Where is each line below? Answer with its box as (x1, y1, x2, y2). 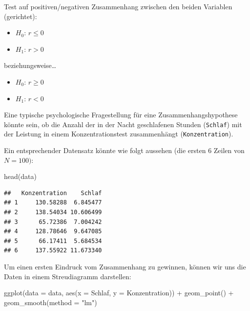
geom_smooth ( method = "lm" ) (4, 297, 97, 307)
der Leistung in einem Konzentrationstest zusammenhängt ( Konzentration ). (4, 129, 233, 139)
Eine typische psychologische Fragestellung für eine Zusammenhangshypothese (4, 110, 238, 120)
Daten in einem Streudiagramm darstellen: (4, 271, 131, 281)
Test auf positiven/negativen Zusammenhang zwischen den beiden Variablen (4, 1, 232, 11)
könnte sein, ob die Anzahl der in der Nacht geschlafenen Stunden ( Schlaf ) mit (4, 119, 242, 129)
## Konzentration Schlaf (4, 189, 102, 197)
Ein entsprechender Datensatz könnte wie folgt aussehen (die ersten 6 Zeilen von (4, 145, 245, 155)
